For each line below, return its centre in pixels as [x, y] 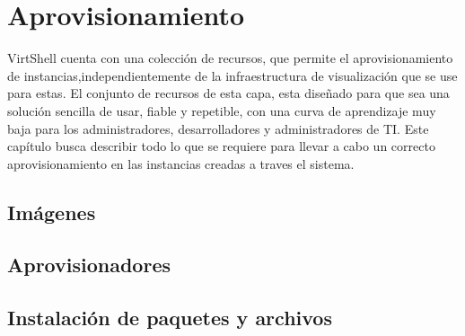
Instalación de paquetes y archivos [170, 318]
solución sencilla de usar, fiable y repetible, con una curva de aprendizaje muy [222, 110]
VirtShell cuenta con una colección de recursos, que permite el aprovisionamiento [230, 58]
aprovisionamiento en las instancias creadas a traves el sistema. [181, 163]
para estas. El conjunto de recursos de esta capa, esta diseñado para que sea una [228, 93]
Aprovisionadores [89, 265]
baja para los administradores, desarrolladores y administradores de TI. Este [218, 128]
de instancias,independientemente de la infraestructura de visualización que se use [232, 75]
